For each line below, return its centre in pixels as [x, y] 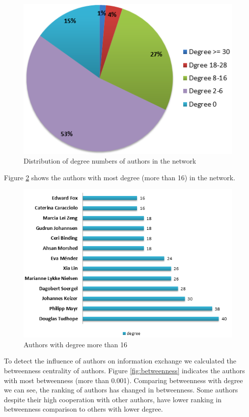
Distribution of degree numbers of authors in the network [110, 161]
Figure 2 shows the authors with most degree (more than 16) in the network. [120, 177]
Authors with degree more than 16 [75, 344]
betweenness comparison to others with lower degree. [83, 409]
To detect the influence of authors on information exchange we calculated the [120, 361]
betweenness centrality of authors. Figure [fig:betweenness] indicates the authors [124, 371]
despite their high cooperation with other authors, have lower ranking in [113, 399]
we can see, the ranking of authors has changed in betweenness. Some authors [121, 390]
